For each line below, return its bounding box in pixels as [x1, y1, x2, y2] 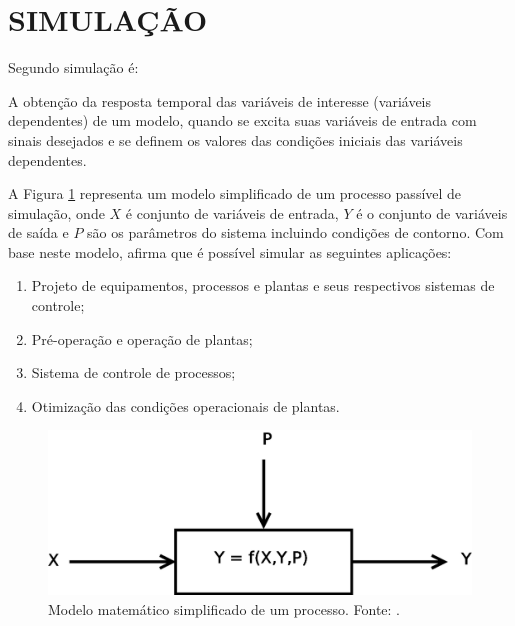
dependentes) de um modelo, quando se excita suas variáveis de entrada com [8, 110, 477, 131]
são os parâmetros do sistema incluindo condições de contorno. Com [87, 222, 504, 243]
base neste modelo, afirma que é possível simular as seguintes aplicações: [8, 241, 452, 262]
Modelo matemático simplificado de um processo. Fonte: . [48, 598, 401, 619]
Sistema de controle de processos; [31, 362, 236, 383]
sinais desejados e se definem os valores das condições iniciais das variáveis [8, 129, 463, 150]
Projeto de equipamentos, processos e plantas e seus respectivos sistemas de [31, 275, 495, 296]
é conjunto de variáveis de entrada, [125, 202, 339, 223]
